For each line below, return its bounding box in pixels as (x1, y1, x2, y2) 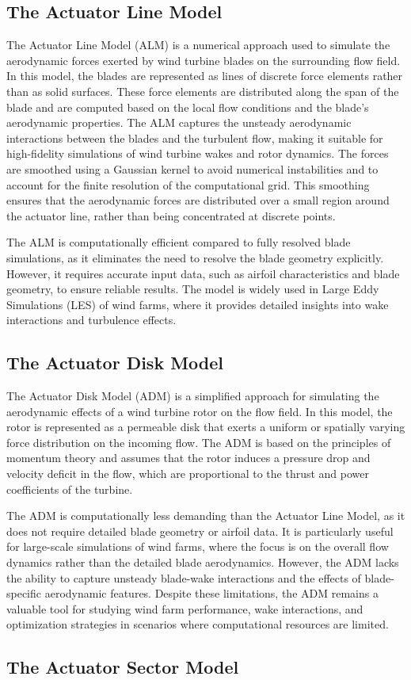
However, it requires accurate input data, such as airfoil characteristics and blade (6, 265, 400, 281)
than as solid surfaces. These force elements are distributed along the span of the (6, 82, 399, 99)
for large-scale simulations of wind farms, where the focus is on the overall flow (6, 538, 389, 555)
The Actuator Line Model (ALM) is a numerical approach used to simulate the (6, 36, 390, 53)
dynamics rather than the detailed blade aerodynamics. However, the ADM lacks (6, 554, 399, 571)
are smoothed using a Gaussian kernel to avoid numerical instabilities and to (6, 160, 379, 177)
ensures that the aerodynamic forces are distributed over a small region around (6, 192, 390, 208)
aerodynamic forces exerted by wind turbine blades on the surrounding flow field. (6, 52, 401, 68)
